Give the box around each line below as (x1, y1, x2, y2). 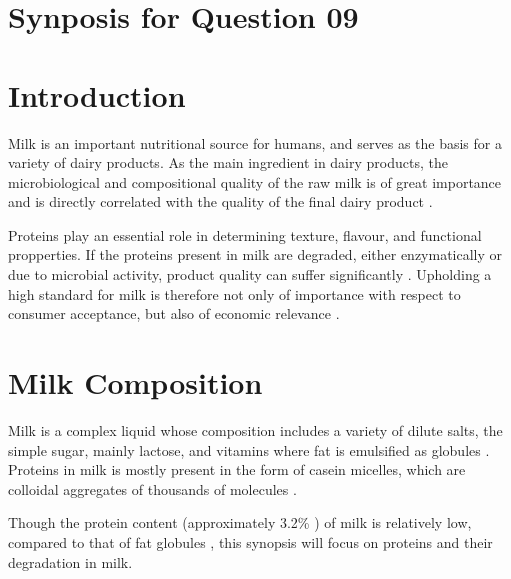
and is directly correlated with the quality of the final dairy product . (8, 191, 433, 212)
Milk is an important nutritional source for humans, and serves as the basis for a (8, 132, 502, 153)
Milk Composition (8, 362, 263, 403)
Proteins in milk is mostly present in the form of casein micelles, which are (8, 459, 466, 480)
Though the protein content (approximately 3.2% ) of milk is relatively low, (8, 512, 472, 533)
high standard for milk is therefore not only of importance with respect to (8, 283, 461, 304)
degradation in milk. (8, 551, 133, 572)
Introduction (8, 74, 186, 115)
